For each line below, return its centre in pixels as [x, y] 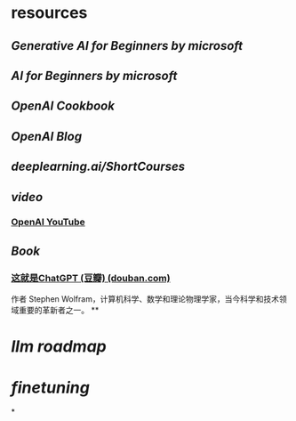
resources [49, 13]
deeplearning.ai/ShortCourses [98, 167]
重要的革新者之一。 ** [59, 311]
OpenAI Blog [47, 136]
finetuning [51, 388]
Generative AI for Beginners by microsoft [127, 46]
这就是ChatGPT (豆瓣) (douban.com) [91, 278]
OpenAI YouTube [48, 223]
